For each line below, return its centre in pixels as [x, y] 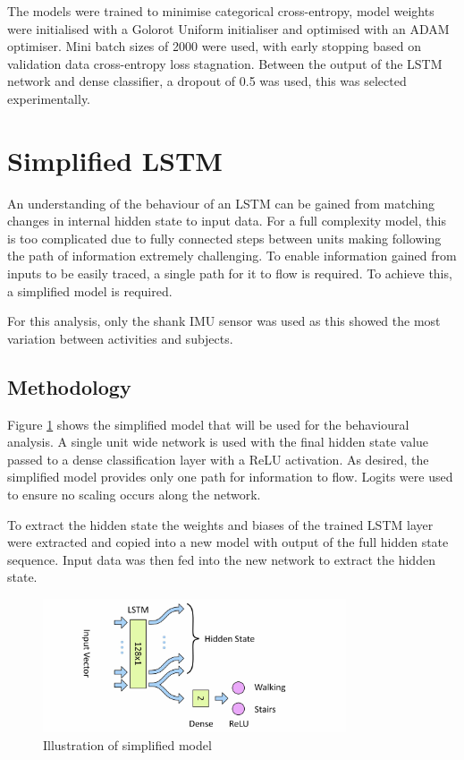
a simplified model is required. [90, 290]
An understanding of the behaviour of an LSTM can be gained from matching [221, 203]
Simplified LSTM [115, 160]
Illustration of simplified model [127, 744]
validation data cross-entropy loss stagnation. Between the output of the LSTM [225, 63]
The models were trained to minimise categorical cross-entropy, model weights [221, 11]
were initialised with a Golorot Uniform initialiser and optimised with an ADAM [228, 28]
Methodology [69, 386]
